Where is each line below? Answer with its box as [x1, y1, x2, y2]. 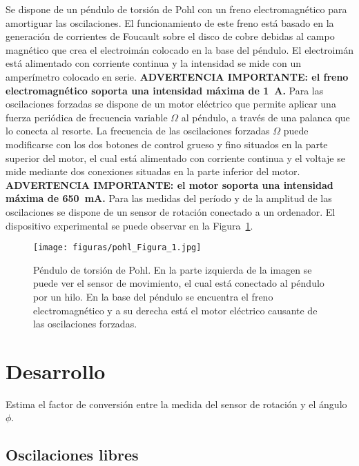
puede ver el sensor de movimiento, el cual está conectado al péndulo [33, 276, 324, 290]
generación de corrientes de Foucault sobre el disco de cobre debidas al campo [6, 29, 335, 43]
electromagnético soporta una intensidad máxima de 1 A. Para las [6, 83, 324, 97]
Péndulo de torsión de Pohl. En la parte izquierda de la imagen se [33, 262, 312, 276]
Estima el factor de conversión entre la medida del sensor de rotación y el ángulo [6, 396, 347, 411]
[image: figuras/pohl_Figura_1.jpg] [33, 243, 202, 253]
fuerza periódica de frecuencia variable [6, 110, 168, 124]
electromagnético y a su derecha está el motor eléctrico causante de [33, 303, 318, 317]
